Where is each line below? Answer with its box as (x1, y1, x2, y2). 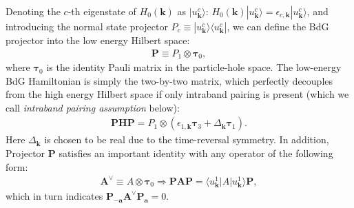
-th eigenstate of (67, 4, 136, 18)
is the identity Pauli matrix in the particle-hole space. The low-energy (46, 60, 342, 74)
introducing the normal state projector (6, 19, 168, 33)
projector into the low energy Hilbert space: (6, 33, 190, 47)
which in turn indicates (6, 188, 103, 202)
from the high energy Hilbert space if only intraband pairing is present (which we (6, 87, 349, 101)
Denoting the (6, 4, 61, 18)
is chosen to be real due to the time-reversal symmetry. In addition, (44, 132, 329, 147)
